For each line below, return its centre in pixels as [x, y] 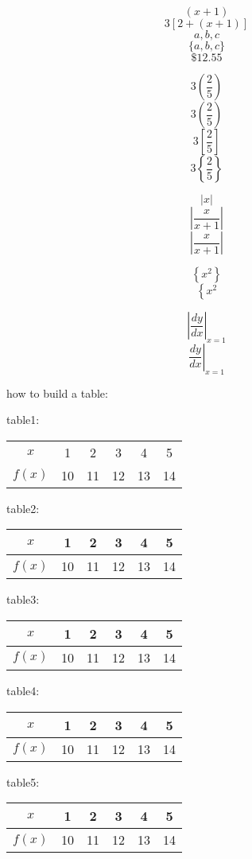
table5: [23, 781]
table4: [23, 690]
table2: [23, 508]
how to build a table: [57, 393]
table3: [23, 599]
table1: [23, 420]
